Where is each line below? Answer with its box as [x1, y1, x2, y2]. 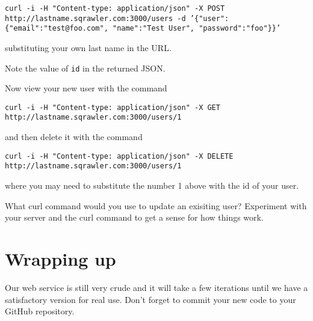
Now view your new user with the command [5, 82, 167, 94]
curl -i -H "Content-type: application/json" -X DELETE [5, 151, 234, 160]
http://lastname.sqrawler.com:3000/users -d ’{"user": [5, 14, 229, 23]
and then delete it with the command [5, 130, 143, 143]
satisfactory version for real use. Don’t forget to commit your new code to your [5, 293, 296, 305]
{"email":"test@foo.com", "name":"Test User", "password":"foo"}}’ [5, 24, 281, 33]
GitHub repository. [5, 305, 75, 317]
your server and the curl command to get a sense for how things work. [5, 211, 264, 224]
